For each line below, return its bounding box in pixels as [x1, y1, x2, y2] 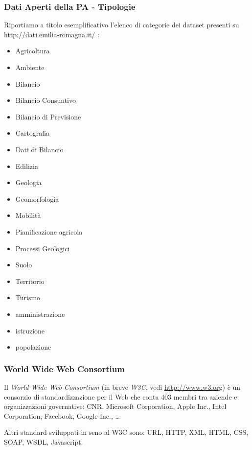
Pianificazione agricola [15, 226, 83, 237]
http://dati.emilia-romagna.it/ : [4, 29, 99, 39]
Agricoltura [15, 46, 50, 56]
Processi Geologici [15, 243, 70, 253]
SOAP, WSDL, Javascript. [4, 436, 83, 447]
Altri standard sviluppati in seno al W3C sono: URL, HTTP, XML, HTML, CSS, [4, 427, 249, 437]
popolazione [15, 342, 51, 352]
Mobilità [15, 210, 41, 220]
